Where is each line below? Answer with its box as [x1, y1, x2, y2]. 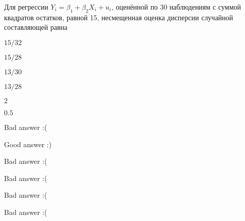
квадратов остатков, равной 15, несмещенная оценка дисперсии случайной [4, 12, 233, 22]
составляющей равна [4, 22, 68, 32]
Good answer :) [4, 139, 52, 149]
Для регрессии [4, 2, 48, 12]
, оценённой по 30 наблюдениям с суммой [111, 2, 241, 12]
